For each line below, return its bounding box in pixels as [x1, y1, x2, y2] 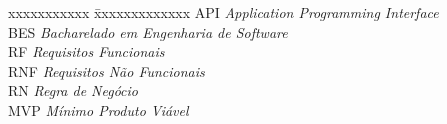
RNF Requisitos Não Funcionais [8, 60, 205, 81]
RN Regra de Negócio [8, 80, 139, 101]
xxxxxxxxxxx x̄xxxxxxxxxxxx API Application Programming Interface [8, 2, 439, 22]
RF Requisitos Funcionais [8, 41, 165, 62]
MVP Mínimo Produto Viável [8, 99, 189, 120]
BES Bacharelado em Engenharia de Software [8, 21, 288, 42]
